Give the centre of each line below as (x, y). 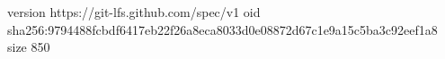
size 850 (29, 47)
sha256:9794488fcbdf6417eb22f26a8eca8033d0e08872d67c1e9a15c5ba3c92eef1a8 (222, 29)
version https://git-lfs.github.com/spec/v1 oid (134, 12)
